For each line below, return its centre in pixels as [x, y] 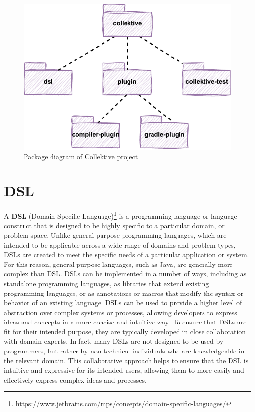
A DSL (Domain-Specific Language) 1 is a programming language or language [121, 215]
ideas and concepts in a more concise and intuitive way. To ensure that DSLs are [125, 322]
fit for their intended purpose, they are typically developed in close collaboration [125, 331]
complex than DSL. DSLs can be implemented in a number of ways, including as [125, 274]
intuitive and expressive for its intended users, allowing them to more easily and [124, 370]
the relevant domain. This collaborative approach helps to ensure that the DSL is [126, 360]
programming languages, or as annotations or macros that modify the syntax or [124, 293]
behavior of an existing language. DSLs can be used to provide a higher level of [123, 303]
